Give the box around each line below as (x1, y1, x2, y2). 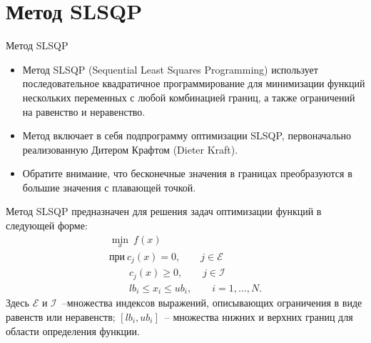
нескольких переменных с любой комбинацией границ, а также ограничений (22, 89, 355, 104)
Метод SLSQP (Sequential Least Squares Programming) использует (22, 61, 318, 76)
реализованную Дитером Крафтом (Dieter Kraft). (22, 141, 238, 156)
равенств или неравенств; (6, 309, 116, 324)
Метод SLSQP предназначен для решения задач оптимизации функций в (6, 204, 322, 219)
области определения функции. (6, 323, 140, 338)
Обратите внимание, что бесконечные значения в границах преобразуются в (22, 166, 352, 181)
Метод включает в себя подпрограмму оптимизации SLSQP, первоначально (22, 128, 352, 143)
